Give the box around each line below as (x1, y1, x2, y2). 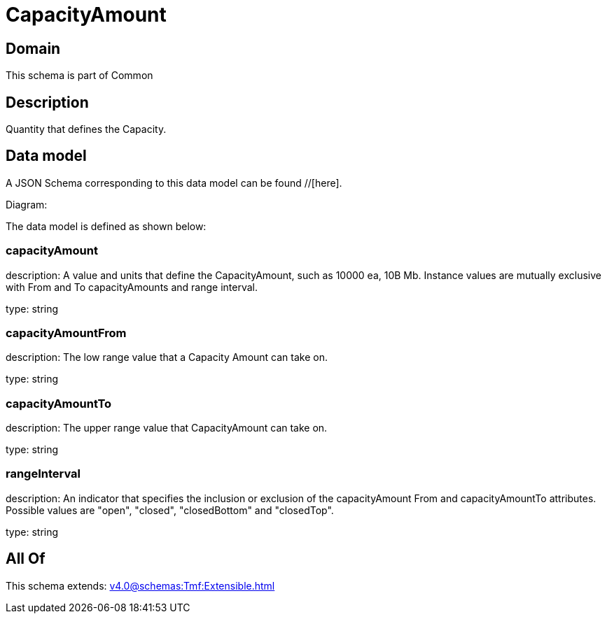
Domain (6, 39, 61, 57)
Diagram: (6, 198, 48, 211)
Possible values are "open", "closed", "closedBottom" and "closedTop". (6, 504, 334, 516)
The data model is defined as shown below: (6, 220, 207, 232)
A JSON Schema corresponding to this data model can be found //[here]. (6, 176, 342, 189)
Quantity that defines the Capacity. (6, 123, 167, 136)
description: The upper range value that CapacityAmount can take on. (6, 422, 328, 434)
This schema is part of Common (6, 69, 153, 82)
